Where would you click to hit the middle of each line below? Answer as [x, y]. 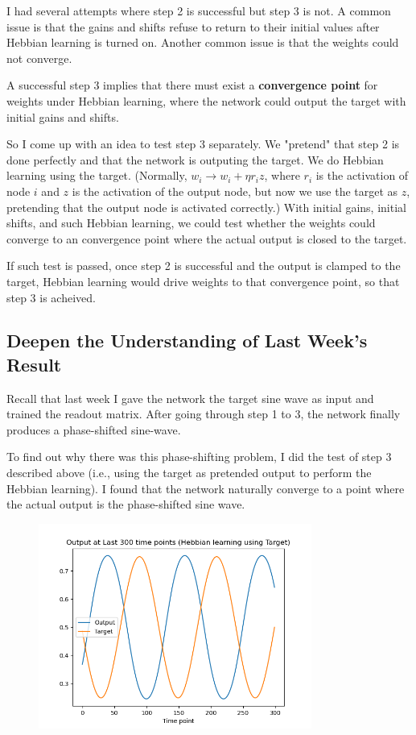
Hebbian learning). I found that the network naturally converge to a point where [206, 488]
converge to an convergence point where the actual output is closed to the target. [207, 238]
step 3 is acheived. [51, 297]
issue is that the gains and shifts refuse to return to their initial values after [193, 26]
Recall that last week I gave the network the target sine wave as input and [190, 398]
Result [34, 364]
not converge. [39, 58]
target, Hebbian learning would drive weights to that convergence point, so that [203, 281]
